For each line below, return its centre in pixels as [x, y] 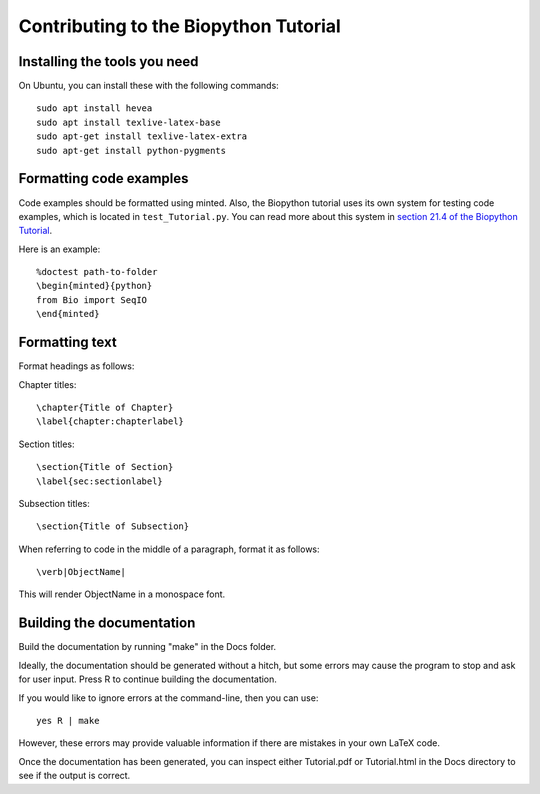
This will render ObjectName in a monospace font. [122, 594]
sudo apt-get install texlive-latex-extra [142, 136]
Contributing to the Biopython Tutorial [180, 26]
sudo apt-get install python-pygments [131, 150]
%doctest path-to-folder [97, 272]
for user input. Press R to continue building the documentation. [147, 679]
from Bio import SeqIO [92, 299]
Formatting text [67, 342]
